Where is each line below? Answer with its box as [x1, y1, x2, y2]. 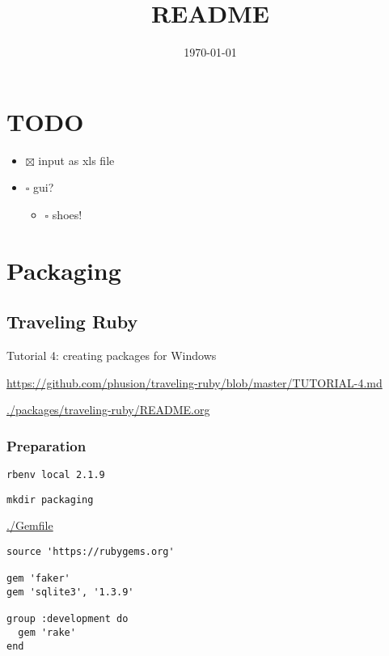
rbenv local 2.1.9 [6, 469, 105, 481]
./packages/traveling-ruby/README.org [6, 401, 210, 418]
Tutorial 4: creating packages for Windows [6, 347, 217, 364]
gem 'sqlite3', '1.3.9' [6, 586, 134, 598]
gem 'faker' [6, 573, 70, 585]
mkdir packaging [6, 493, 94, 506]
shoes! [52, 205, 82, 222]
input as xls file [38, 151, 115, 168]
